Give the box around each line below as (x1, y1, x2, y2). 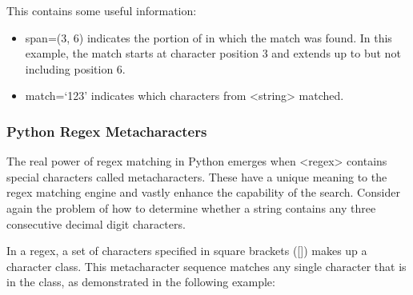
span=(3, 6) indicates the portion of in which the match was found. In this (25, 29, 392, 46)
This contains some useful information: (6, 2, 197, 18)
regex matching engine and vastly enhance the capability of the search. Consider (6, 184, 400, 201)
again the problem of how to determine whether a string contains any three (6, 199, 376, 216)
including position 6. (25, 60, 126, 77)
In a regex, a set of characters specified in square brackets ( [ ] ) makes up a (6, 242, 367, 259)
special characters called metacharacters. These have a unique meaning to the (6, 168, 387, 185)
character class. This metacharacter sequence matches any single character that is (6, 257, 407, 274)
